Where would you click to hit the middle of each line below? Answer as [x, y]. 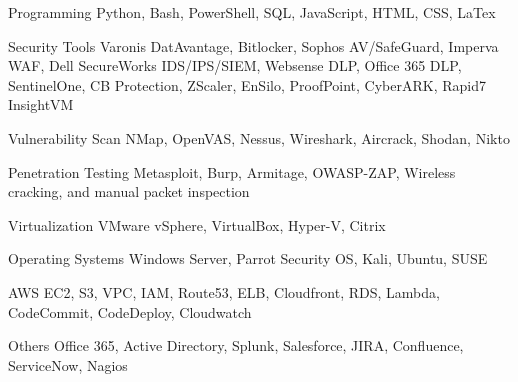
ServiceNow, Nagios [68, 364]
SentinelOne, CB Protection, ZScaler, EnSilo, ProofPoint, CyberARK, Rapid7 [247, 84]
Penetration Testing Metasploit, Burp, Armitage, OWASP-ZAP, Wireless [232, 171]
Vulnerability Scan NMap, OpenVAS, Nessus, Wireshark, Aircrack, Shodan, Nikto [259, 137]
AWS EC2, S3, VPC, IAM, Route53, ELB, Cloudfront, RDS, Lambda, [224, 291]
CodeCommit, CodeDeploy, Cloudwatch [130, 311]
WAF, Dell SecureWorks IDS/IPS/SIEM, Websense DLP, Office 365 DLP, [235, 65]
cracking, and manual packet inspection [129, 191]
